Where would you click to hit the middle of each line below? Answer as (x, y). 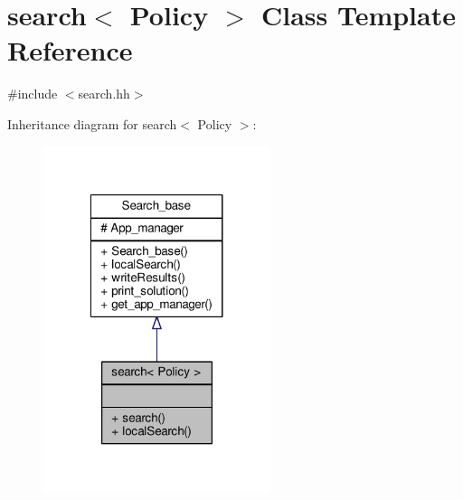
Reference (70, 50)
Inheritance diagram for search (92, 123)
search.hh (104, 94)
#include (33, 94)
